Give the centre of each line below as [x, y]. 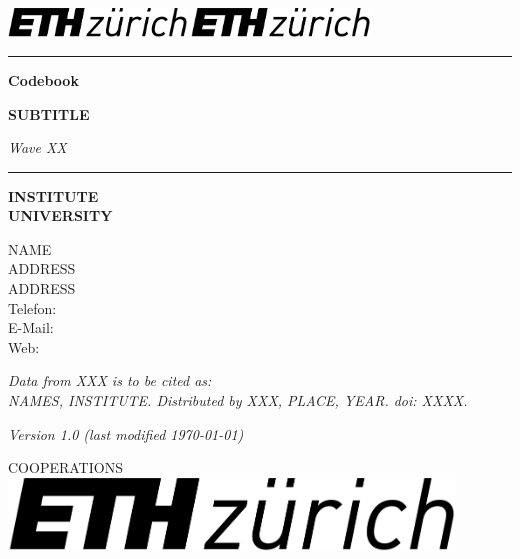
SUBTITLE [49, 113]
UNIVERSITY [60, 215]
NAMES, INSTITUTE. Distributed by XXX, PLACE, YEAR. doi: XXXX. [238, 400]
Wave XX [37, 147]
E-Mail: [31, 327]
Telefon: [32, 307]
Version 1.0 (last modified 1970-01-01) [126, 433]
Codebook [43, 79]
